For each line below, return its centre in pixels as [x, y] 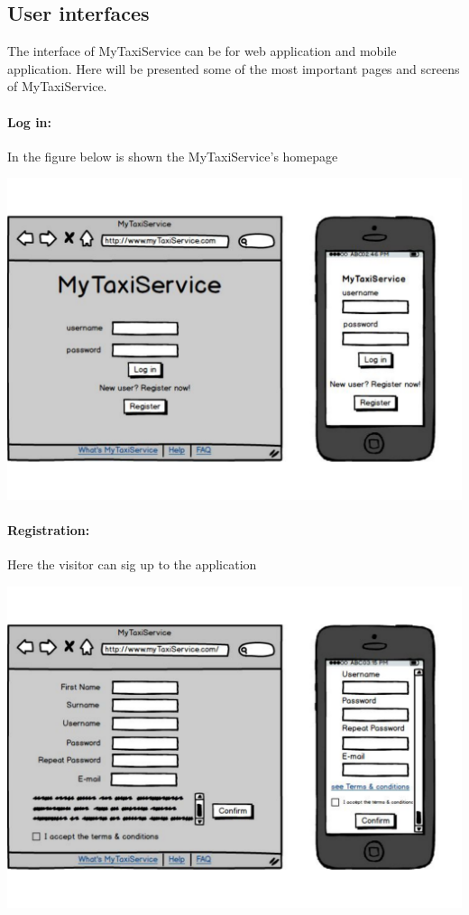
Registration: [49, 529]
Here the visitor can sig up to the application [132, 564]
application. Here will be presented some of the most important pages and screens [234, 68]
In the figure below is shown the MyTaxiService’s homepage [173, 156]
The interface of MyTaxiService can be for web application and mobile [202, 51]
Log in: [30, 121]
